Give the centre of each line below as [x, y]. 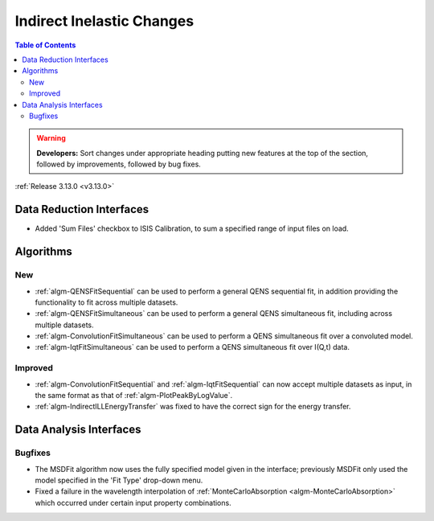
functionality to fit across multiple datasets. [106, 302]
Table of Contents [45, 45]
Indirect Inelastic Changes [104, 21]
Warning [51, 138]
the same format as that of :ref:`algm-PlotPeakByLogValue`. [134, 395]
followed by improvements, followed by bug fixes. [119, 164]
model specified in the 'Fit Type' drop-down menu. [119, 480]
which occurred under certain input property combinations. [133, 503]
